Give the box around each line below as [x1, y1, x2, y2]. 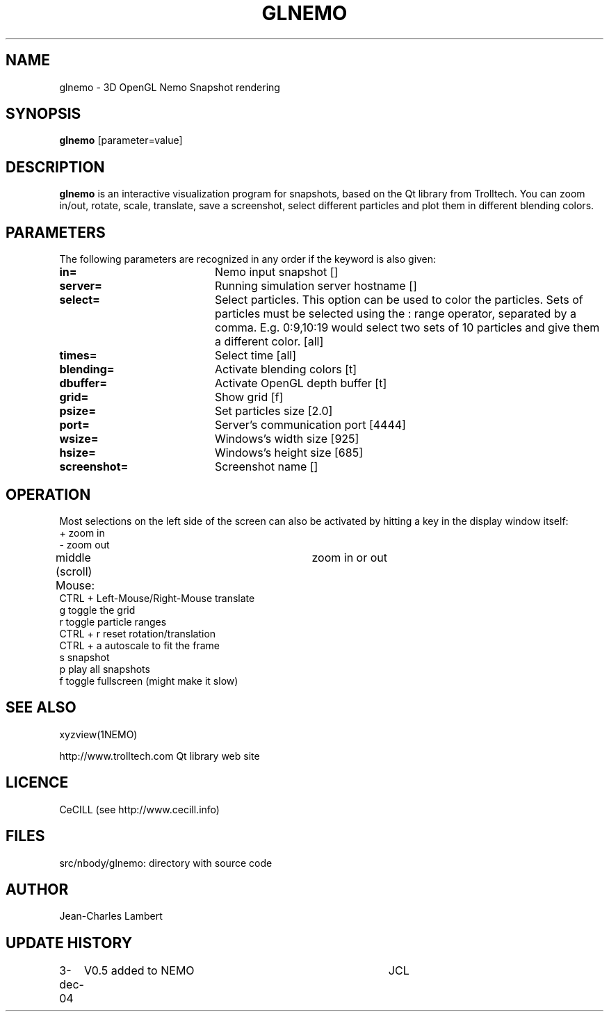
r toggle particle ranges [59, 615, 167, 628]
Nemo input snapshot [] [214, 265, 339, 279]
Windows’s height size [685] [214, 446, 363, 460]
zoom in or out [311, 550, 387, 564]
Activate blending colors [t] [214, 362, 357, 377]
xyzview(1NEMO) [59, 728, 138, 740]
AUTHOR [6, 880, 69, 898]
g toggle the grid [59, 603, 136, 616]
